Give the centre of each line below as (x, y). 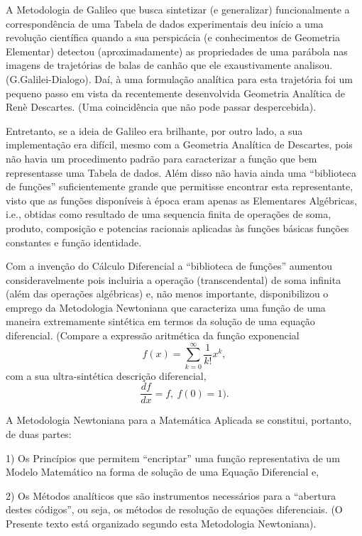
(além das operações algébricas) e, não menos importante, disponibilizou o (167, 294)
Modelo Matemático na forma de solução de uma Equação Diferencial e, (163, 472)
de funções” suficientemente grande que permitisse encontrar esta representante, (180, 186)
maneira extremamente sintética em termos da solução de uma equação (160, 321)
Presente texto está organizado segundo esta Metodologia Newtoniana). (161, 523)
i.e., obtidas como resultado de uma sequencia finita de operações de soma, (169, 214)
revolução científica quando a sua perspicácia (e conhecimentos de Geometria (173, 37)
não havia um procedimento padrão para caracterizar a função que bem (161, 158)
